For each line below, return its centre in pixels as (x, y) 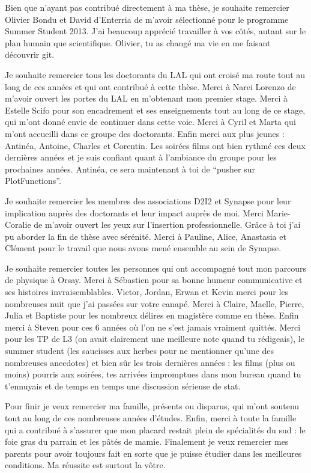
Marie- (278, 212)
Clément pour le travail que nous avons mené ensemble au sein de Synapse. (143, 248)
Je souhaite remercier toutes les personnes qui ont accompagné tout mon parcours (156, 268)
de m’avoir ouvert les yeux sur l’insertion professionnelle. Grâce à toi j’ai (167, 224)
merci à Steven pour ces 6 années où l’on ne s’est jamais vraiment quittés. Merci (153, 327)
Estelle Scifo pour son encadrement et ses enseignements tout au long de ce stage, (155, 110)
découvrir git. (30, 54)
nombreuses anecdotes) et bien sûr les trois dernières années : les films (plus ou (150, 362)
